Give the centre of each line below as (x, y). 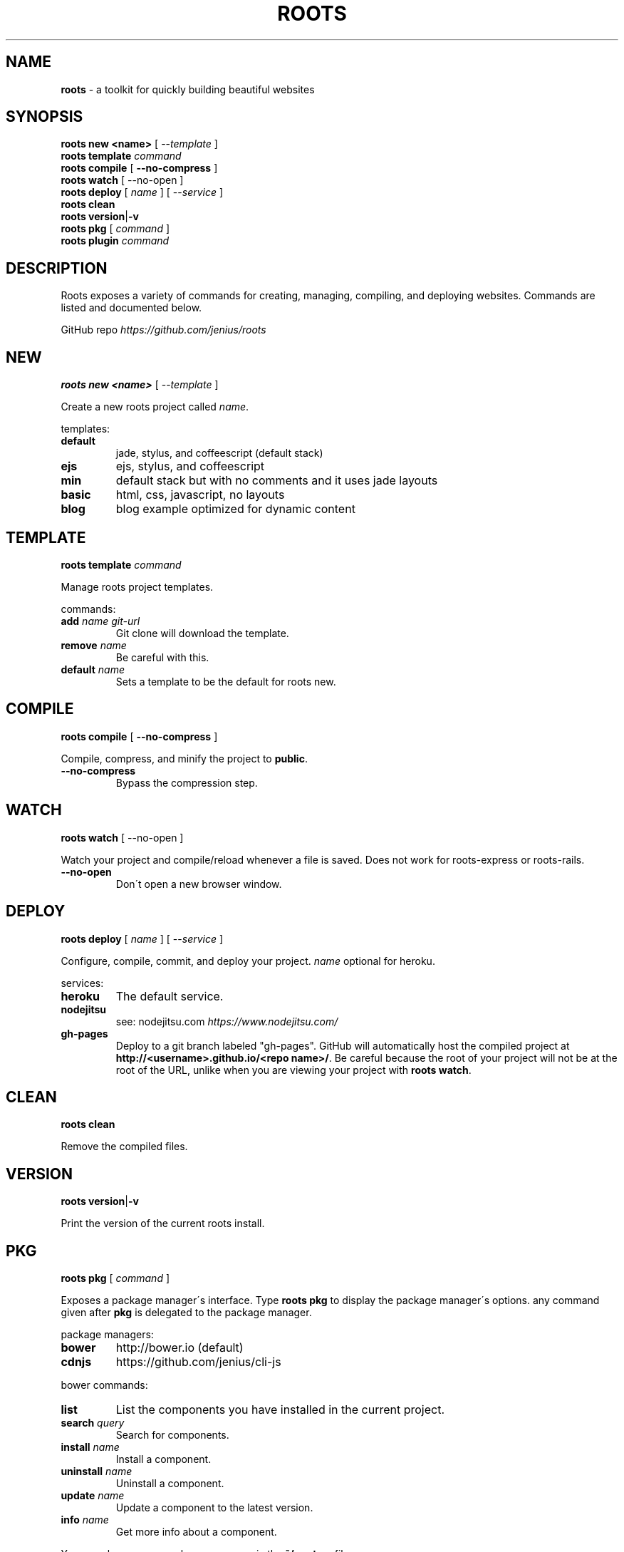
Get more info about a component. (196, 1532)
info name (85, 1520)
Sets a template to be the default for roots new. (226, 681)
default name (93, 669)
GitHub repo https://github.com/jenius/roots (163, 330)
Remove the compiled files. (124, 1147)
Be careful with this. (162, 657)
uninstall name (97, 1471)
